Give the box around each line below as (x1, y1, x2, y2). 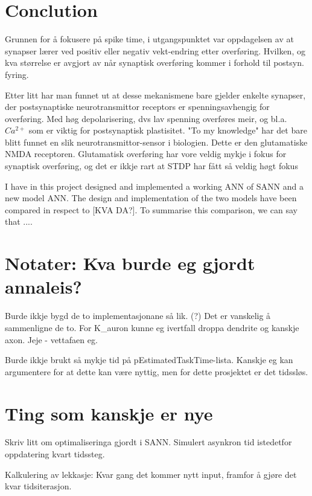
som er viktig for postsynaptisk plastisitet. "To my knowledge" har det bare (28, 124, 307, 137)
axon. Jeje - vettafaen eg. (5, 333, 98, 346)
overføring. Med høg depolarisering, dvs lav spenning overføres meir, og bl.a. (5, 112, 287, 124)
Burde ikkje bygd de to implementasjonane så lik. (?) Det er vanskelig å (5, 309, 271, 322)
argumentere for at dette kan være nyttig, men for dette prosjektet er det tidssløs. (5, 365, 308, 378)
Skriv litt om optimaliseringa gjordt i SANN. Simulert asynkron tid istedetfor (5, 436, 292, 448)
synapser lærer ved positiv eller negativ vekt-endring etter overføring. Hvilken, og (5, 44, 305, 57)
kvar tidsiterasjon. (5, 480, 72, 492)
